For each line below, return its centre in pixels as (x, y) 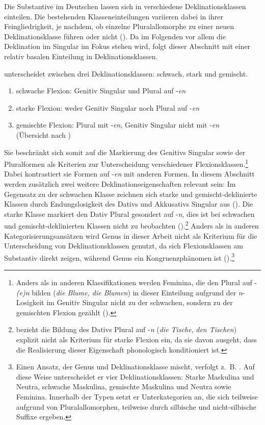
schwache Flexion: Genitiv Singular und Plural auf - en (101, 91)
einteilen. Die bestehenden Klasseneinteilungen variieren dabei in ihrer (114, 16)
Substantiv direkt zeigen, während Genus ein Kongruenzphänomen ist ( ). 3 (119, 257)
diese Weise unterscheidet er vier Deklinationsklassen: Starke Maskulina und (135, 376)
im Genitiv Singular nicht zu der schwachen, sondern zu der (140, 302)
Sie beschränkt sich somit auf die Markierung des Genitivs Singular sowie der (125, 152)
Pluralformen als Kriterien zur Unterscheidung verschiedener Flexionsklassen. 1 (126, 163)
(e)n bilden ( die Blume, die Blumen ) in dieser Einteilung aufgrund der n (129, 292)
